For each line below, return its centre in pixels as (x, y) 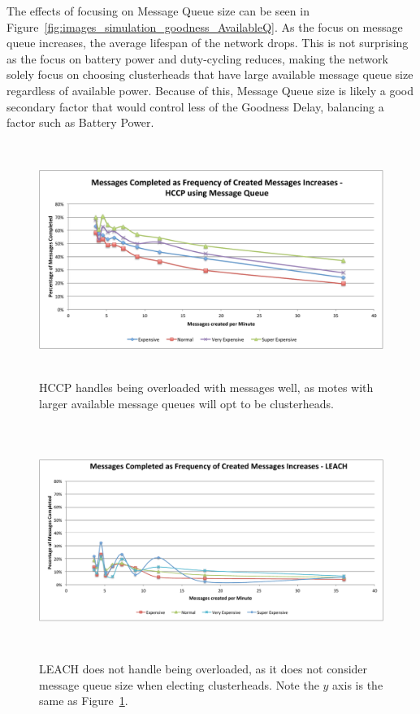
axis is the (358, 684)
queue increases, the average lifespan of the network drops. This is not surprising (208, 43)
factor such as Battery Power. (80, 122)
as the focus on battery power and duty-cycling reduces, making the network (197, 58)
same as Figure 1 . (84, 701)
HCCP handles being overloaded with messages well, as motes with (206, 387)
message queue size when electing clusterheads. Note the (179, 684)
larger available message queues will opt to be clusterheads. (186, 403)
